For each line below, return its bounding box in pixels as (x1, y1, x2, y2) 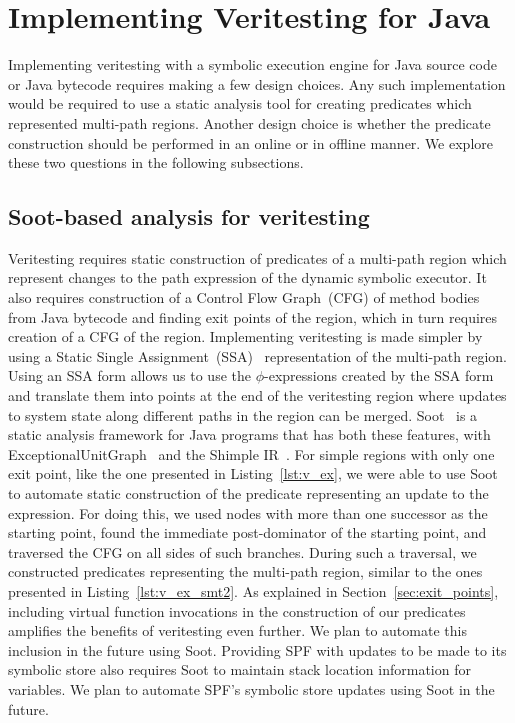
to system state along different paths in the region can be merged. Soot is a (8, 404, 478, 425)
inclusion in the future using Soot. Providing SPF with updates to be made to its (8, 639, 507, 660)
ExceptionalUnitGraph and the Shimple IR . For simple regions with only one (8, 443, 495, 464)
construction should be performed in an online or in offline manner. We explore (8, 132, 493, 153)
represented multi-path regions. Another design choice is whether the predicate (8, 112, 491, 133)
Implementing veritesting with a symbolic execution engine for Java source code (8, 54, 497, 75)
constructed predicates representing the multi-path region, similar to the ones (8, 561, 483, 582)
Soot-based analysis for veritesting (8, 201, 370, 232)
